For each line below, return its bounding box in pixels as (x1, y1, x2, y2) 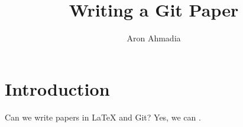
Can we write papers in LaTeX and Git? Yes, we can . (5, 110, 201, 123)
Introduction (5, 76, 110, 100)
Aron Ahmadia (127, 32, 181, 44)
